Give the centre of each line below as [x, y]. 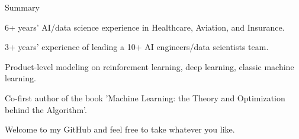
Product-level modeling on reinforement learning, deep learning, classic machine [149, 66]
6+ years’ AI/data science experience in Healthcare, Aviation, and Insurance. [145, 27]
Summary [22, 7]
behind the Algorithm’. [46, 109]
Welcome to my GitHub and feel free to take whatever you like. [120, 129]
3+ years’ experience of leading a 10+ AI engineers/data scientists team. [137, 47]
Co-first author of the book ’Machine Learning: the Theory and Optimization [145, 97]
